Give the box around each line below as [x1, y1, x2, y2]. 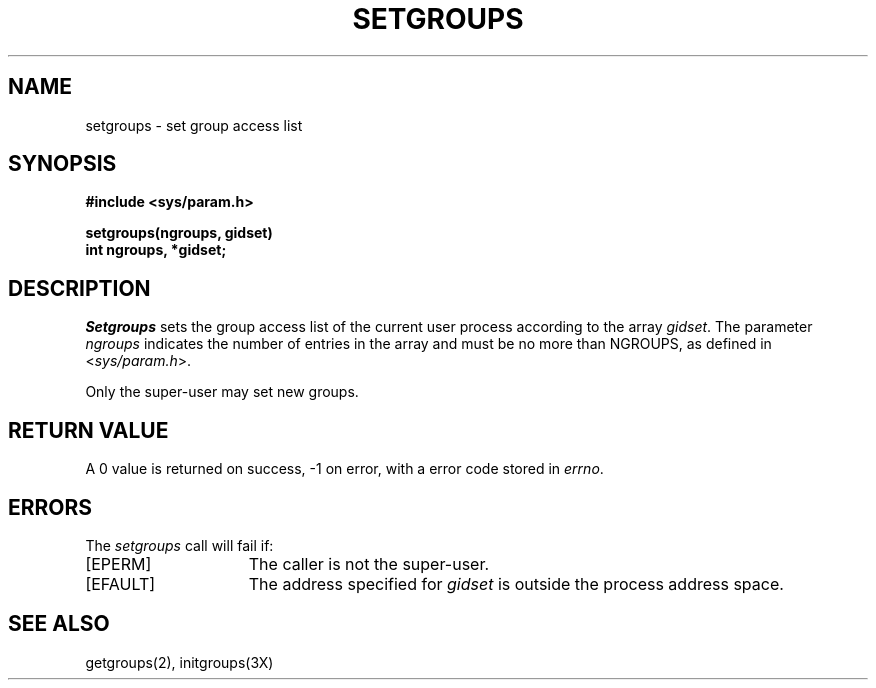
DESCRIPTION [8, 275, 151, 301]
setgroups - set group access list [85, 116, 303, 134]
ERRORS [8, 494, 93, 520]
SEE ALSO [8, 611, 110, 637]
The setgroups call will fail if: [85, 536, 274, 554]
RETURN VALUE [8, 417, 169, 443]
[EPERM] [85, 553, 152, 574]
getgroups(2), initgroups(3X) [85, 653, 274, 671]
